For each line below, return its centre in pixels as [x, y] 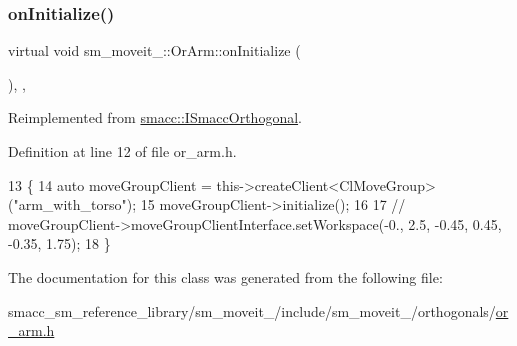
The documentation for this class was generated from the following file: [225, 276]
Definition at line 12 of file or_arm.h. [122, 151]
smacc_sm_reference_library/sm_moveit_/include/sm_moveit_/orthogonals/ [252, 310]
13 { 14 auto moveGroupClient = [110, 184]
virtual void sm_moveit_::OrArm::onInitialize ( [154, 50]
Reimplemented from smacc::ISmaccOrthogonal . [155, 117]
